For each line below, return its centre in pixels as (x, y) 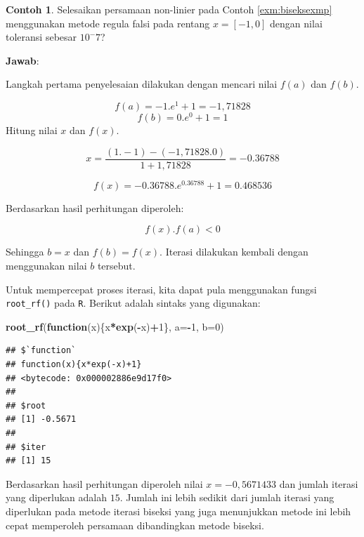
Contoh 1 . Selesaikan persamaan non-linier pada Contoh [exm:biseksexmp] (169, 9)
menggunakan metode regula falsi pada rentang (108, 23)
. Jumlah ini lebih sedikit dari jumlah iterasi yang (227, 497)
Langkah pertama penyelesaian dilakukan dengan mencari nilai (142, 84)
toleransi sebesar (41, 37)
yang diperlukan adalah (56, 497)
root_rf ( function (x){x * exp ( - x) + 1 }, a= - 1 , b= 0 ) (115, 326)
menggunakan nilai (46, 266)
